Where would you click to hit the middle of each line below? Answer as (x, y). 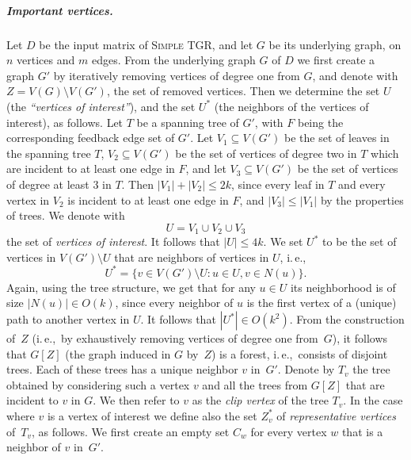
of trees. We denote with (66, 215)
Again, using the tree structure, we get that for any (131, 287)
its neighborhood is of (343, 287)
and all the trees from (255, 384)
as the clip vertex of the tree (260, 400)
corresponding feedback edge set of (91, 138)
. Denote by (306, 369)
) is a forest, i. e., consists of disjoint (300, 353)
